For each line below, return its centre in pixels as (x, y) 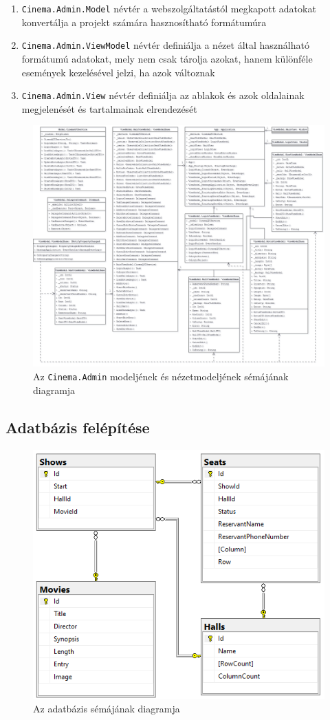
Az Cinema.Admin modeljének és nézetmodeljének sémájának (161, 377)
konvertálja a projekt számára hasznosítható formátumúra (144, 22)
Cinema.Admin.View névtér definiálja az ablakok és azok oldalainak (163, 95)
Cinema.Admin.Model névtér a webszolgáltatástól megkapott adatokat (169, 8)
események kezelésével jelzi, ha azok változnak (118, 72)
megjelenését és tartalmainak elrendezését (109, 108)
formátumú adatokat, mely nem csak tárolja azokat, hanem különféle (167, 58)
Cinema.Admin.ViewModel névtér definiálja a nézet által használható (165, 45)
